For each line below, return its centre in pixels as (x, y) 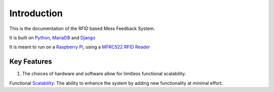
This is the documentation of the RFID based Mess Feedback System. (82, 28)
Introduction (36, 13)
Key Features (31, 62)
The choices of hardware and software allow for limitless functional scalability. (104, 74)
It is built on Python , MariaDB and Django (53, 38)
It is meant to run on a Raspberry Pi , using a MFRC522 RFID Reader (80, 47)
